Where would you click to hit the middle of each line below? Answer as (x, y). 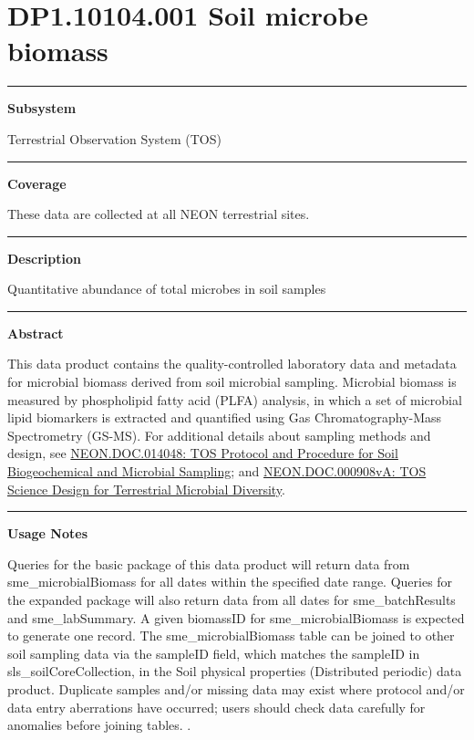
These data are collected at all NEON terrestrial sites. (159, 214)
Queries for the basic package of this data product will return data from (209, 563)
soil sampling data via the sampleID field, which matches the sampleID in (214, 653)
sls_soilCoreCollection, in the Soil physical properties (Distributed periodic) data (235, 671)
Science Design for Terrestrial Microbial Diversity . (146, 489)
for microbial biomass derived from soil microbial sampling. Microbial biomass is (232, 382)
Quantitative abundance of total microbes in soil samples (167, 289)
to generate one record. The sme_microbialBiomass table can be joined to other (231, 636)
